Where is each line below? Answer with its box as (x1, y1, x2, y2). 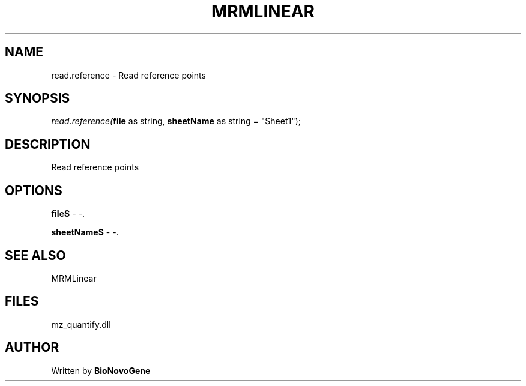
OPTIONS (5, 182, 62, 198)
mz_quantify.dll (51, 319, 111, 330)
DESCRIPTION (5, 136, 91, 152)
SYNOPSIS (5, 91, 70, 106)
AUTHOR (5, 340, 59, 355)
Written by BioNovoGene (51, 365, 151, 376)
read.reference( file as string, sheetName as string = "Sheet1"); (51, 116, 301, 127)
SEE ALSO (5, 247, 66, 263)
